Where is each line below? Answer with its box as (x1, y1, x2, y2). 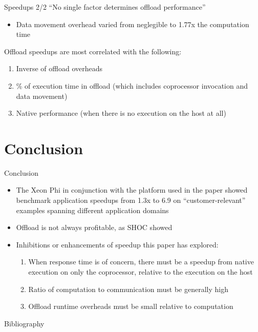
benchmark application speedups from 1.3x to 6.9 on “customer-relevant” (16, 195, 246, 205)
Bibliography (4, 318, 45, 328)
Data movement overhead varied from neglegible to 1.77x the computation (16, 18, 249, 29)
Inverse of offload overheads (16, 63, 103, 74)
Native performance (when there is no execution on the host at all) (16, 108, 226, 118)
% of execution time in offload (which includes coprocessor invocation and (16, 80, 248, 91)
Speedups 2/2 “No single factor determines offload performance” (4, 2, 206, 12)
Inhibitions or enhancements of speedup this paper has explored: (16, 239, 219, 250)
